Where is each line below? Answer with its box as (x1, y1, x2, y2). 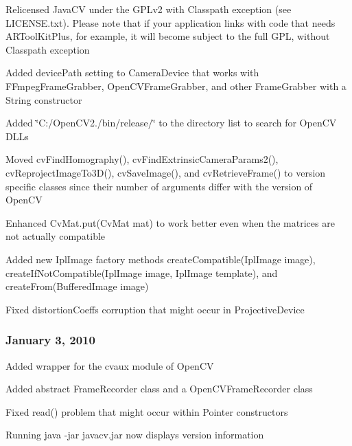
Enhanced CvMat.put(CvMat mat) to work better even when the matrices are (5, 215, 335, 230)
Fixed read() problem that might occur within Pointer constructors (5, 404, 288, 419)
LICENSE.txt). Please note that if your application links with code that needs (5, 15, 336, 30)
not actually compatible (5, 229, 106, 243)
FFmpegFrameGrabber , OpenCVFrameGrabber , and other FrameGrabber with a (5, 78, 347, 93)
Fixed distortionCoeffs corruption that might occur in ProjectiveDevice (5, 302, 305, 316)
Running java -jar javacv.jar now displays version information (5, 427, 264, 442)
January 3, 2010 (5, 331, 95, 348)
